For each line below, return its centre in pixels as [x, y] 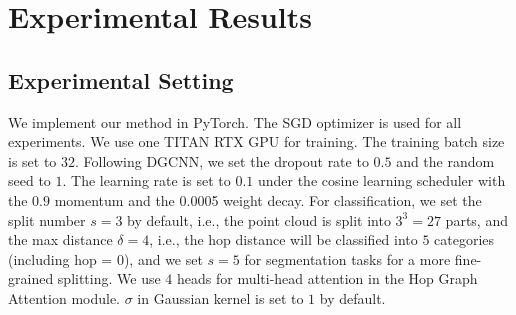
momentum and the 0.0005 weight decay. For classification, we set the [268, 199]
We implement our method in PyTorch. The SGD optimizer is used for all [235, 121]
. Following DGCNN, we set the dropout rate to [222, 160]
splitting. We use [109, 278]
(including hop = [60, 258]
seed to [29, 180]
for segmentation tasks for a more [347, 258]
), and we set [163, 258]
